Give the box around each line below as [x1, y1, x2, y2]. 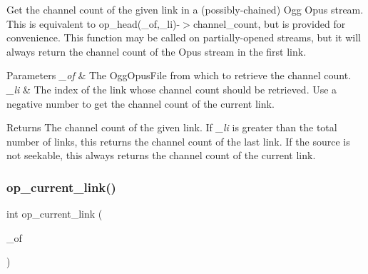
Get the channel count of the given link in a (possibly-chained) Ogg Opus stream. [6, 2, 364, 16]
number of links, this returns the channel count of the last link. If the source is [6, 133, 350, 148]
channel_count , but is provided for [193, 16, 346, 31]
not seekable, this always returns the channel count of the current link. [6, 148, 316, 163]
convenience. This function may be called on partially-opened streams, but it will [6, 30, 361, 45]
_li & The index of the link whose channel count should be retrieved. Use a [6, 81, 337, 96]
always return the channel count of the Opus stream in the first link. [6, 44, 307, 59]
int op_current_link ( [6, 206, 103, 221]
